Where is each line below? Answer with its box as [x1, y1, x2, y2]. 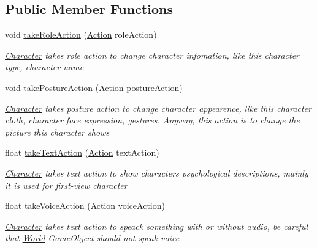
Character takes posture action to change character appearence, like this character [5, 101, 311, 114]
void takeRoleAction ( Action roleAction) [5, 28, 157, 41]
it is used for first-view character [5, 178, 128, 191]
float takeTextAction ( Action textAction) [5, 146, 159, 159]
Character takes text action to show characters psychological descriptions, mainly [5, 166, 308, 179]
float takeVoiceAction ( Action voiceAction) [5, 199, 165, 212]
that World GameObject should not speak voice [5, 232, 180, 244]
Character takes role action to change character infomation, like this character [5, 48, 300, 61]
